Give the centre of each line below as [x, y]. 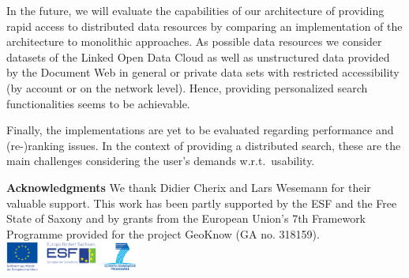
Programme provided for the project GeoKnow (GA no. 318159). [163, 233]
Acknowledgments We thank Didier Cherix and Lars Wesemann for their [189, 187]
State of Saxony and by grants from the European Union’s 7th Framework [186, 218]
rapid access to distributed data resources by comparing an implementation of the [204, 26]
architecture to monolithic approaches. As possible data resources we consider [194, 41]
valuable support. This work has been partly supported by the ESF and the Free [202, 203]
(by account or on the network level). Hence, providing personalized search [187, 87]
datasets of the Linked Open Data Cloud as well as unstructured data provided [198, 56]
